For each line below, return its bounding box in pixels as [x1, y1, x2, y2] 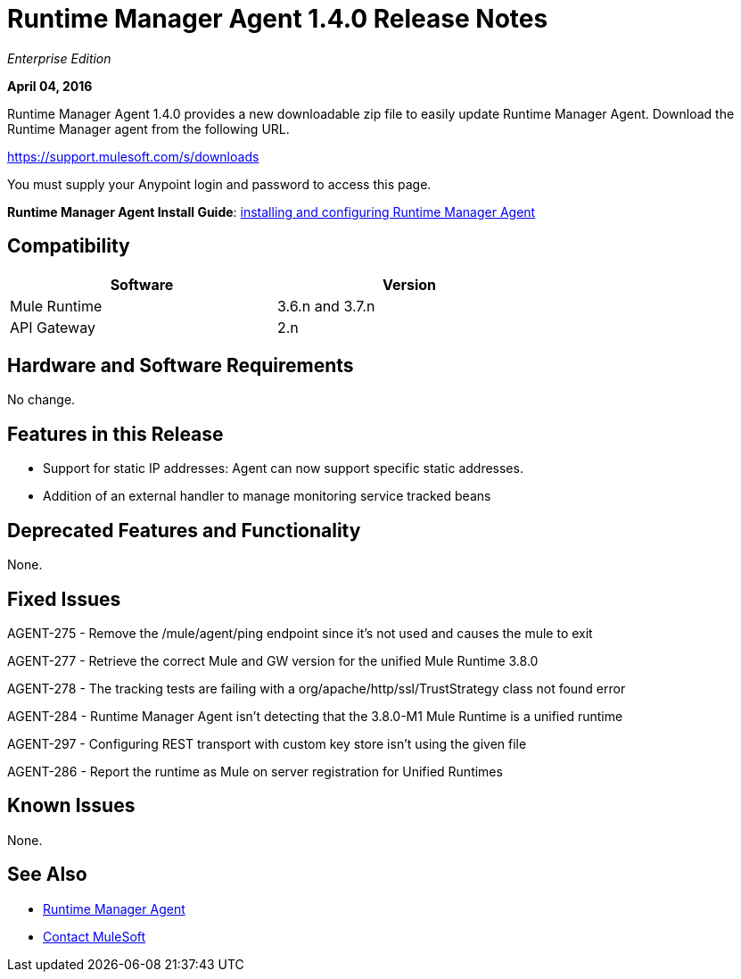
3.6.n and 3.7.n [277, 296, 375, 315]
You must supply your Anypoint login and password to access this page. [7, 176, 432, 192]
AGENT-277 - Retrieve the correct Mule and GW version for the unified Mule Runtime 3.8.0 [7, 652, 539, 668]
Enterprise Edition [7, 50, 111, 66]
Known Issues [7, 794, 136, 817]
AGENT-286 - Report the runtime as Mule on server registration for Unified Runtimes [7, 763, 503, 779]
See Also [7, 863, 87, 886]
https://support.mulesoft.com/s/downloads [7, 148, 259, 164]
